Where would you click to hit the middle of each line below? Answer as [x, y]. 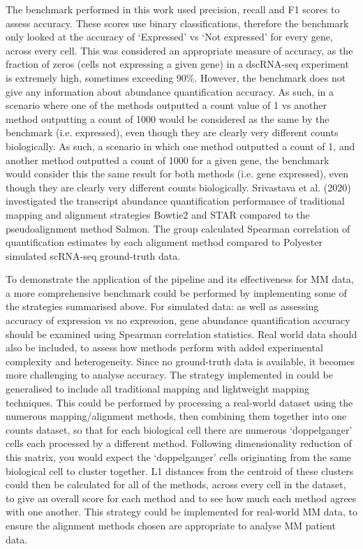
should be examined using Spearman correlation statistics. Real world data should [181, 334]
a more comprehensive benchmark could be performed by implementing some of [176, 292]
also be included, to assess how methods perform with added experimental [164, 347]
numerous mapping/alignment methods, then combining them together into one [176, 416]
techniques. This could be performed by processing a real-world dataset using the [179, 402]
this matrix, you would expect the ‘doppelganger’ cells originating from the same [179, 457]
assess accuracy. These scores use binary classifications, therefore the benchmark [177, 23]
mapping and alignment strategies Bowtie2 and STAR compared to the [158, 214]
